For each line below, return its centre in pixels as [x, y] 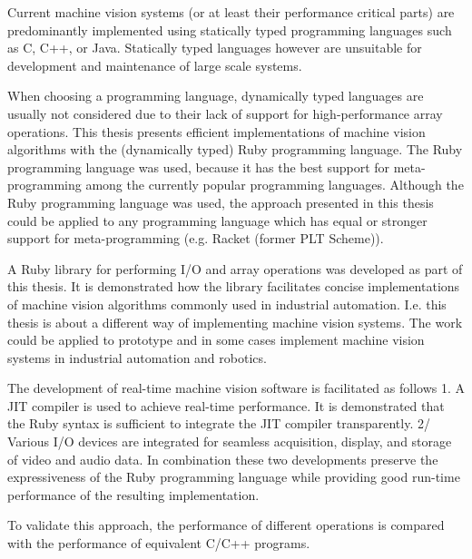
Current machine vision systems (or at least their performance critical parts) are [231, 12]
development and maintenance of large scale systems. [155, 65]
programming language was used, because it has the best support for [199, 167]
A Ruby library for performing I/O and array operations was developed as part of [235, 268]
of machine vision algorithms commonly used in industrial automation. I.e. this [227, 304]
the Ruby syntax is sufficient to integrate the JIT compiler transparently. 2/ [219, 423]
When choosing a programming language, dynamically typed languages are [216, 96]
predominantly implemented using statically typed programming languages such [230, 29]
